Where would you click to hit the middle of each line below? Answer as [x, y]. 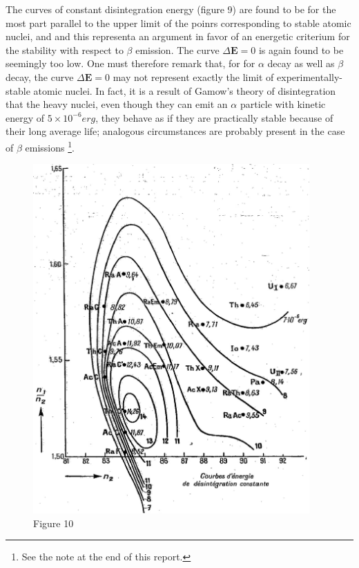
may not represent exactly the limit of [193, 76]
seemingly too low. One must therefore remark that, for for [130, 63]
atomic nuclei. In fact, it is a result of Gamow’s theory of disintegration [185, 90]
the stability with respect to [65, 49]
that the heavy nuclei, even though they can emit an [117, 104]
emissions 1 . [50, 146]
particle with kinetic [283, 104]
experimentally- [310, 76]
